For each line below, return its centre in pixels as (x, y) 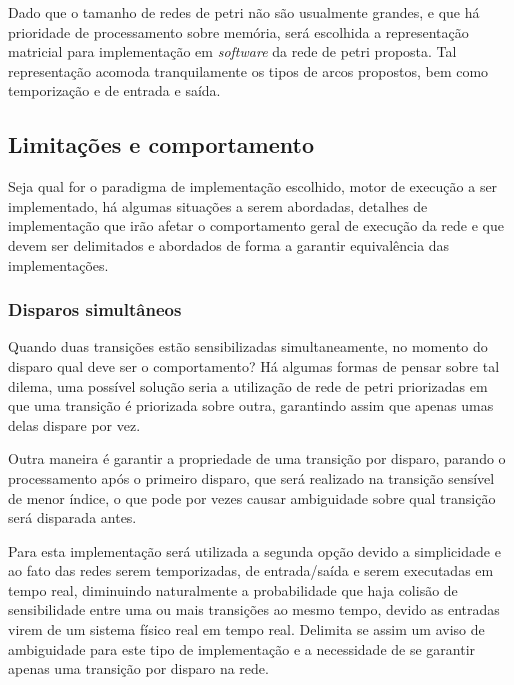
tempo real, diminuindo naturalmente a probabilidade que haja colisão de (233, 589)
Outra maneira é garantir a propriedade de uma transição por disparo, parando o (257, 458)
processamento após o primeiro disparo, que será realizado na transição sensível (251, 477)
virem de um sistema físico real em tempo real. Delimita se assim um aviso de (246, 629)
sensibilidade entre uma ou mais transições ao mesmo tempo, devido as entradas (254, 609)
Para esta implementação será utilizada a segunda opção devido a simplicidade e (254, 550)
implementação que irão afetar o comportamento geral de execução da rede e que (256, 225)
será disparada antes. (72, 517)
